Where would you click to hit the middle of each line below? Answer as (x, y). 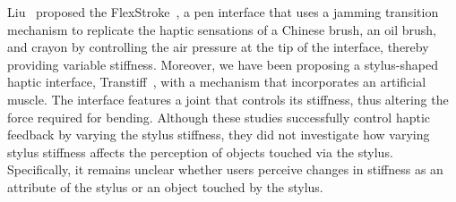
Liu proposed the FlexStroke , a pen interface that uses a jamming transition (223, 12)
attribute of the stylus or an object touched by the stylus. (165, 186)
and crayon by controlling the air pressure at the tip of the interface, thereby (218, 47)
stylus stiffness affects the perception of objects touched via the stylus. (200, 151)
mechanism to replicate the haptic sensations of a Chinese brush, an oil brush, (222, 29)
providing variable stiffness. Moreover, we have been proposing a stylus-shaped (223, 64)
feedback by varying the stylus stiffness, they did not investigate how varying (219, 135)
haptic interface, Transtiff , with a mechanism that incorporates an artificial (217, 82)
